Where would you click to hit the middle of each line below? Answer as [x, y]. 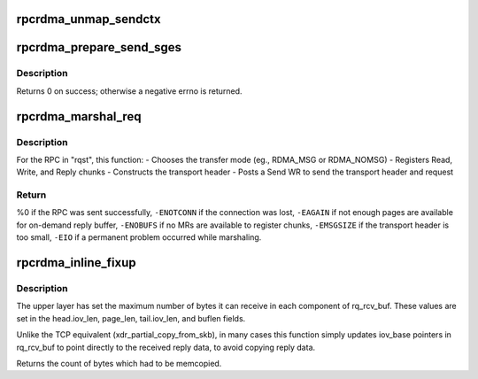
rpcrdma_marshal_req [79, 116]
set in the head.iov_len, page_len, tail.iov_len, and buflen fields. [131, 318]
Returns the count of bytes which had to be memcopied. [119, 363]
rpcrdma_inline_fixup [76, 263]
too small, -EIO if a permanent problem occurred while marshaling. [139, 237]
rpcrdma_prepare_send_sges [99, 47]
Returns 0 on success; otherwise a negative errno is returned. [129, 91]
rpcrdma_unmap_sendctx [89, 19]
